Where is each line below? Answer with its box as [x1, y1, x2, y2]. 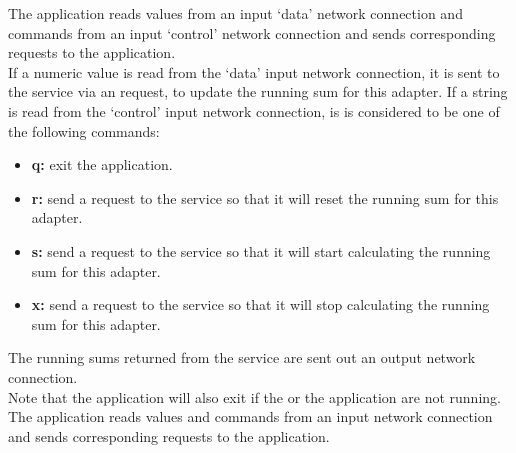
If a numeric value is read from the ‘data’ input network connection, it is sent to [8, 61, 500, 82]
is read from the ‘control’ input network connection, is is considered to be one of [8, 100, 500, 121]
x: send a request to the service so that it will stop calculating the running [31, 294, 490, 315]
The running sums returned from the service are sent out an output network [8, 347, 476, 368]
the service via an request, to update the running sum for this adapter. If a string [8, 81, 508, 102]
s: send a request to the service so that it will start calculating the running [31, 240, 491, 261]
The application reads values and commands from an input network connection [8, 406, 493, 427]
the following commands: [8, 120, 160, 141]
